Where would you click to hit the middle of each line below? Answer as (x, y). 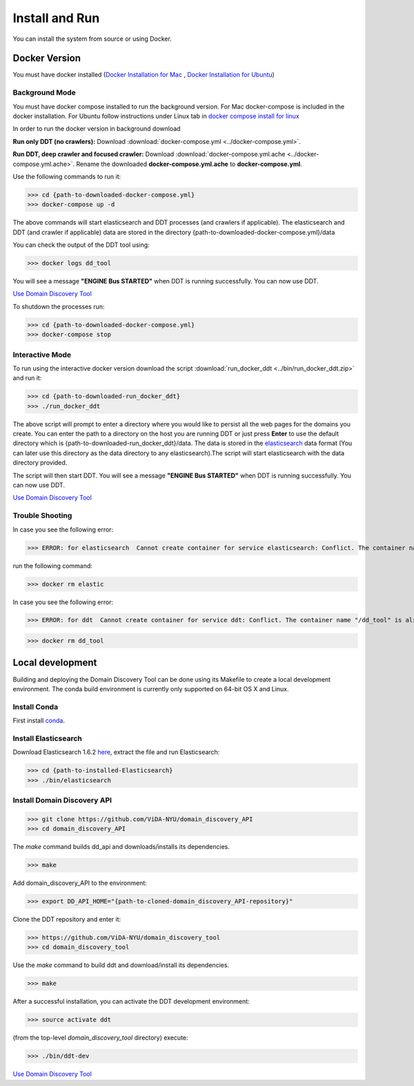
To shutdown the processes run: (59, 306)
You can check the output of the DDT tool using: (81, 245)
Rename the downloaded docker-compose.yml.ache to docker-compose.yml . (189, 164)
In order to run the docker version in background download (97, 129)
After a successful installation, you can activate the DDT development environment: (131, 1002)
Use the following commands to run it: (67, 176)
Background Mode (44, 93)
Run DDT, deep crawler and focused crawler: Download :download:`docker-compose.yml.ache (149, 154)
